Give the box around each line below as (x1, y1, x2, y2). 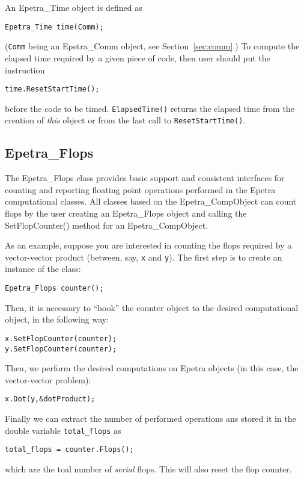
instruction (5, 63, 45, 76)
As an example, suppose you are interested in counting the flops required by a (5, 239, 292, 252)
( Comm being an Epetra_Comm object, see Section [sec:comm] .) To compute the (5, 40, 300, 52)
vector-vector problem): (5, 373, 91, 386)
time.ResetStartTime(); (5, 85, 100, 94)
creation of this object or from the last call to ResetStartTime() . (5, 114, 246, 126)
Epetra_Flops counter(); (5, 284, 104, 293)
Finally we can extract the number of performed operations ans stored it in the (5, 412, 296, 425)
